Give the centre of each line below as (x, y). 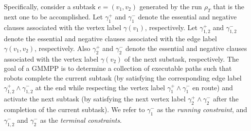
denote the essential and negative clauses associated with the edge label (110, 39)
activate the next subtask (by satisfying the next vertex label (95, 99)
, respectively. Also (62, 48)
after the (226, 99)
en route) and (213, 87)
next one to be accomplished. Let (54, 16)
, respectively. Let (171, 27)
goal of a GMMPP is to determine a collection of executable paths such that (118, 68)
